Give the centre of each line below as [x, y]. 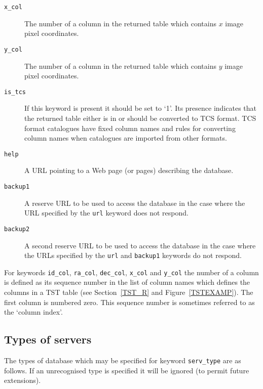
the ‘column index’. [33, 312]
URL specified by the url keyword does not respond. [106, 213]
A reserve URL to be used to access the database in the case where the [135, 203]
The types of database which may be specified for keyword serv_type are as [123, 360]
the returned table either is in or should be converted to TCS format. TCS [140, 118]
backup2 [17, 229]
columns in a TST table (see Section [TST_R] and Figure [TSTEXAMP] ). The [129, 292]
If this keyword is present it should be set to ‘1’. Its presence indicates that [141, 108]
